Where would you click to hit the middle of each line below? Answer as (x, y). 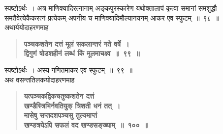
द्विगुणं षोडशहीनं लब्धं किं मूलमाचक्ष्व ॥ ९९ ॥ (82, 53)
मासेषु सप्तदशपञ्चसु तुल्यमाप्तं (61, 115)
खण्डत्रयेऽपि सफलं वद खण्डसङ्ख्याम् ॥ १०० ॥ (86, 124)
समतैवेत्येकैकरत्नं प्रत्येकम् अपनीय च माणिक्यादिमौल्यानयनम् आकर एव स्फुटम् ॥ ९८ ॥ (112, 17)
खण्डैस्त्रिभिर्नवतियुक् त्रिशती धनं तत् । (72, 105)
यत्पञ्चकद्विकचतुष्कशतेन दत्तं (59, 96)
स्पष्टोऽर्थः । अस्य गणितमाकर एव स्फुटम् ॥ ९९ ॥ (68, 69)
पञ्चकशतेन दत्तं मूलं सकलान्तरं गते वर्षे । (77, 43)
